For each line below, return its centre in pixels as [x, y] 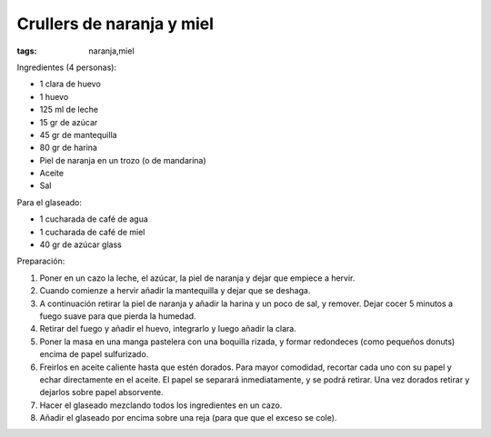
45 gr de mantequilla [78, 134]
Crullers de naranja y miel [115, 24]
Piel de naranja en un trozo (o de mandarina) [123, 160]
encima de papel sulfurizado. [94, 354]
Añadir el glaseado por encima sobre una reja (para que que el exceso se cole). [188, 418]
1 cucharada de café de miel [92, 232]
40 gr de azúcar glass [80, 244]
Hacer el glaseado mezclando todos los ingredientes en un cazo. [161, 405]
